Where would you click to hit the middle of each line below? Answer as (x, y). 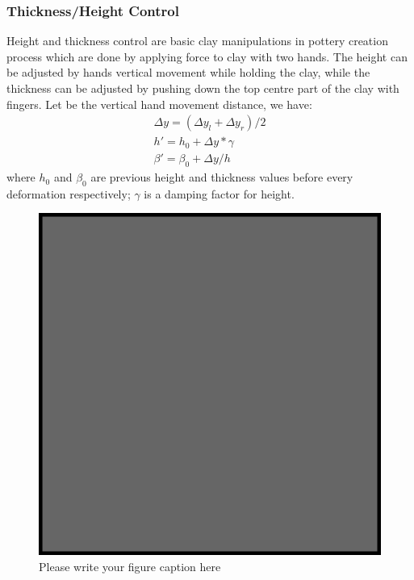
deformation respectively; (69, 193)
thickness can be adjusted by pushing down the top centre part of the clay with (203, 88)
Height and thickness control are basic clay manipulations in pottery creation (197, 41)
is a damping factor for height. (219, 193)
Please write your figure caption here (130, 567)
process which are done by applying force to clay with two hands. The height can (207, 56)
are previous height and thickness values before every (222, 177)
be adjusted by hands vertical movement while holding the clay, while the (188, 72)
